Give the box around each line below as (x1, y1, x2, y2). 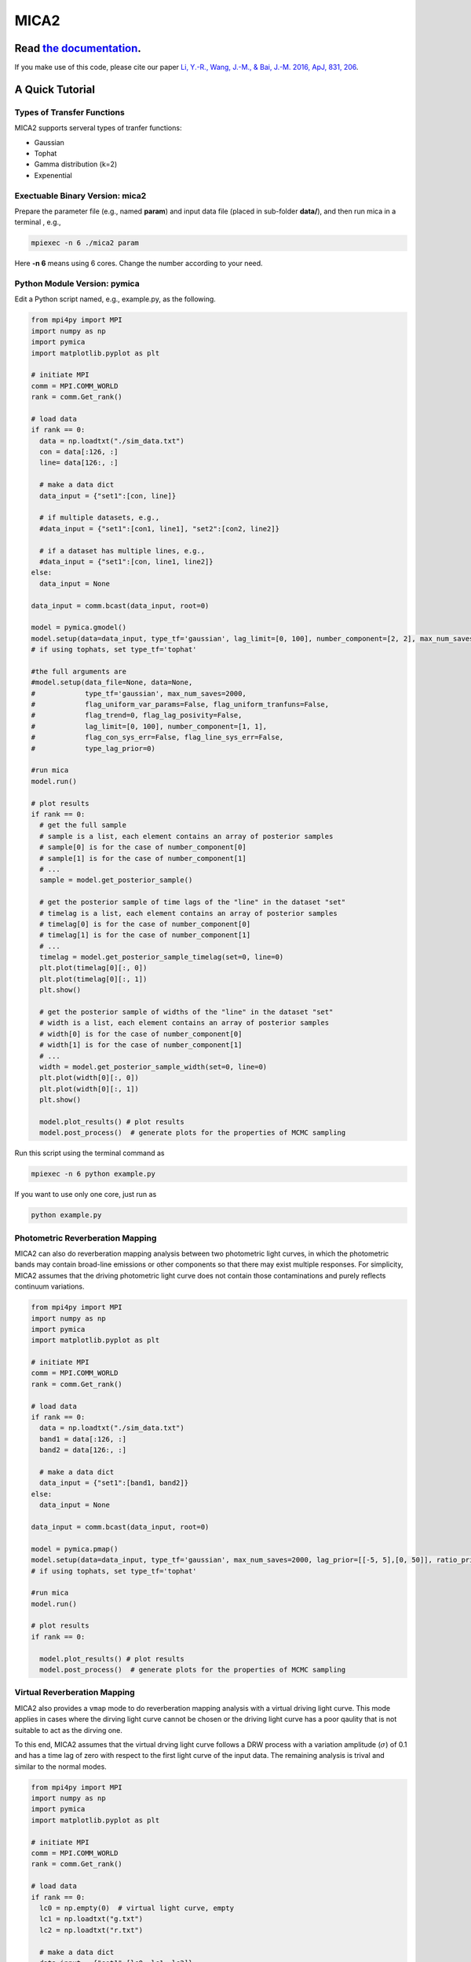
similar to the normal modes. (14, 1762, 108, 1771)
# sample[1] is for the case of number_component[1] (39, 854, 246, 862)
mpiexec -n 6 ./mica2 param (31, 239, 139, 247)
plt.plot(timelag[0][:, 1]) (39, 974, 148, 983)
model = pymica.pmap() (31, 1544, 119, 1553)
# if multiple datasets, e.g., (39, 513, 160, 522)
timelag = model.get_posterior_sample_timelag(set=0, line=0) (39, 953, 284, 961)
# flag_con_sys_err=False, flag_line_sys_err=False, (31, 733, 284, 742)
